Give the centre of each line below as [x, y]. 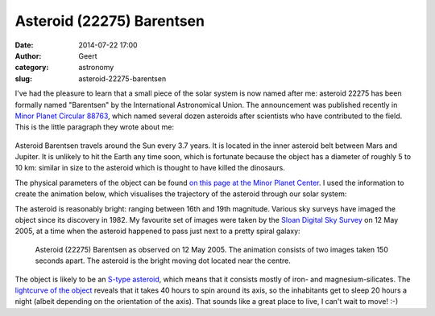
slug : [23, 78]
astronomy [96, 68]
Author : [28, 55]
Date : [24, 45]
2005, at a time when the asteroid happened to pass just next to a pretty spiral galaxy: [158, 231]
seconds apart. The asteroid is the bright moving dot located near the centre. [163, 261]
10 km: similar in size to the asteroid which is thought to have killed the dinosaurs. [150, 168]
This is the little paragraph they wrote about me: [95, 127]
